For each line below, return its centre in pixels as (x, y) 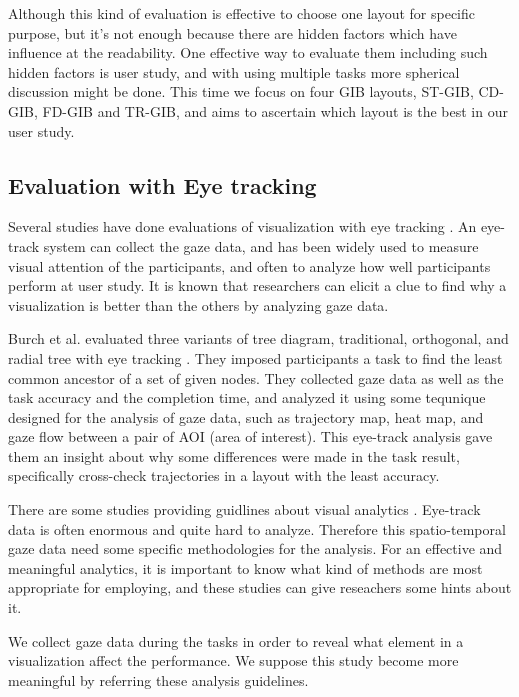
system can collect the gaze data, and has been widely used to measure (261, 245)
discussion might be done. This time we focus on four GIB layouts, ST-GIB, (241, 91)
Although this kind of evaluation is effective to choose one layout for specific (241, 13)
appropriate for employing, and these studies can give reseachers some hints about (260, 587)
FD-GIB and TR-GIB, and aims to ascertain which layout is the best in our (275, 110)
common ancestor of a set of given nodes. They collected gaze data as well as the (256, 377)
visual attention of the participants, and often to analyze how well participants (249, 265)
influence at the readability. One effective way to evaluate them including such (248, 52)
